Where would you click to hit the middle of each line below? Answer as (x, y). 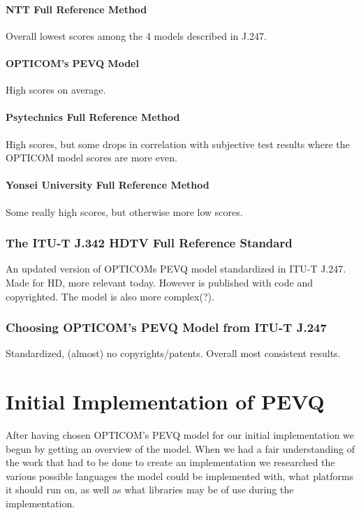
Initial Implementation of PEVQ (165, 401)
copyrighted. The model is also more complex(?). (110, 296)
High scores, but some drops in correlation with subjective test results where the (178, 144)
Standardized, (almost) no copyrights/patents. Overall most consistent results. (173, 353)
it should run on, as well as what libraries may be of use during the (150, 489)
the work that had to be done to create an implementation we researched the (170, 462)
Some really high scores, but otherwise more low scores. (124, 211)
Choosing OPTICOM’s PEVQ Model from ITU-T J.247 (166, 327)
